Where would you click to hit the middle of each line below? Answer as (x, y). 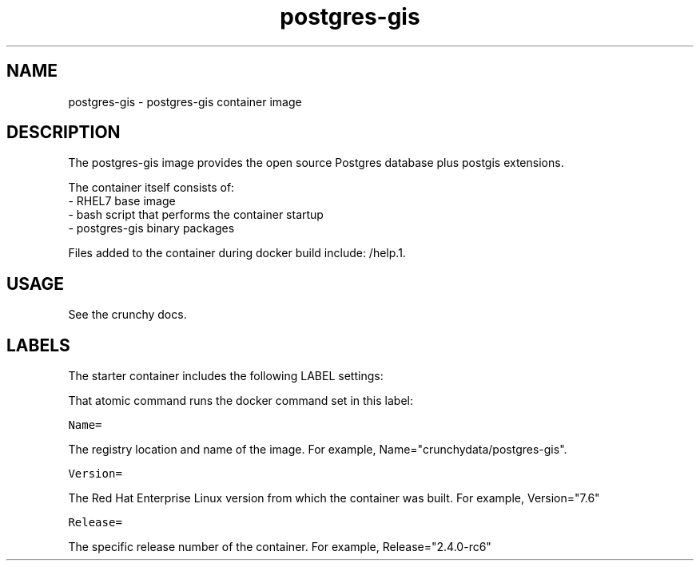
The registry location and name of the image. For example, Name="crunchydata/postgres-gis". (318, 450)
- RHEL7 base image (122, 201)
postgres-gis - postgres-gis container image (185, 101)
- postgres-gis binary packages (151, 228)
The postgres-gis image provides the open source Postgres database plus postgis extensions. (316, 163)
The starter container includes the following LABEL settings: (226, 376)
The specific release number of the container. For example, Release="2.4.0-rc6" (280, 547)
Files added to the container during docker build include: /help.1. (237, 253)
